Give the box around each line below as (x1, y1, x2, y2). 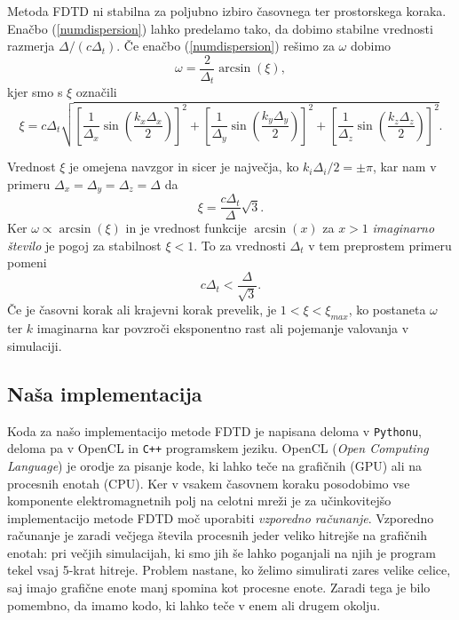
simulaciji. (7, 336, 62, 354)
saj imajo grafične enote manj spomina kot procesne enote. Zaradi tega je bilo (7, 578, 431, 597)
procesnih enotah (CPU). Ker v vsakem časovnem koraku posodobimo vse (7, 473, 410, 492)
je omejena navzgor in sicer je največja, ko (69, 157, 299, 176)
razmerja (7, 36, 55, 55)
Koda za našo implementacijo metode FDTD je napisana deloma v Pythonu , (7, 421, 422, 440)
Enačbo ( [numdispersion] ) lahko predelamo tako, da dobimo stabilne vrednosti (7, 19, 433, 37)
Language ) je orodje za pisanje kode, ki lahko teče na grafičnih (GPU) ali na (7, 456, 423, 474)
